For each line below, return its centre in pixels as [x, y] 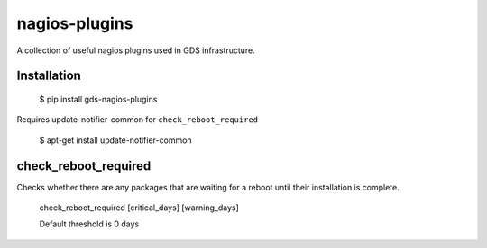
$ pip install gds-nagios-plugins [98, 99]
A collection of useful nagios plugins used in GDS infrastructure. [136, 50]
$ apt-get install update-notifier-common [116, 140]
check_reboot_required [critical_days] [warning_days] [139, 208]
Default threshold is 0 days [89, 224]
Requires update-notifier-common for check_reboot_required [138, 120]
